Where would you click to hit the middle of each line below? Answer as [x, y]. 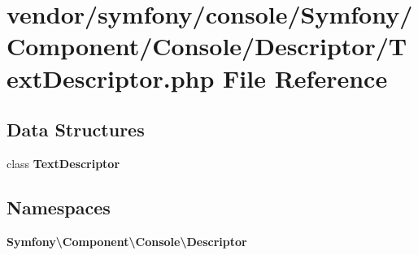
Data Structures [76, 130]
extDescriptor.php [111, 78]
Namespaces [59, 207]
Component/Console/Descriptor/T [207, 46]
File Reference [305, 78]
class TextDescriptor [63, 163]
